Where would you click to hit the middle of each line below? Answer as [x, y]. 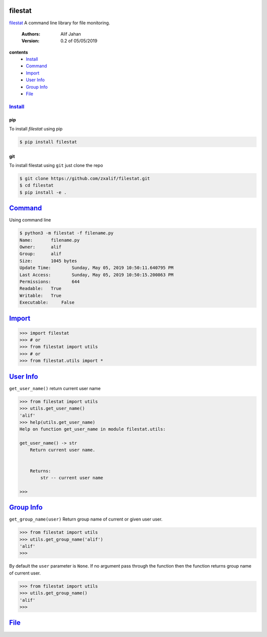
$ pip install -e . [43, 192]
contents [19, 52]
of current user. [25, 573]
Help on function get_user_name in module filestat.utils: [92, 429]
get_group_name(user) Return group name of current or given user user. [86, 519]
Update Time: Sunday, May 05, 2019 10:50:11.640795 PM [96, 268]
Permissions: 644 [50, 282]
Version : [30, 41]
